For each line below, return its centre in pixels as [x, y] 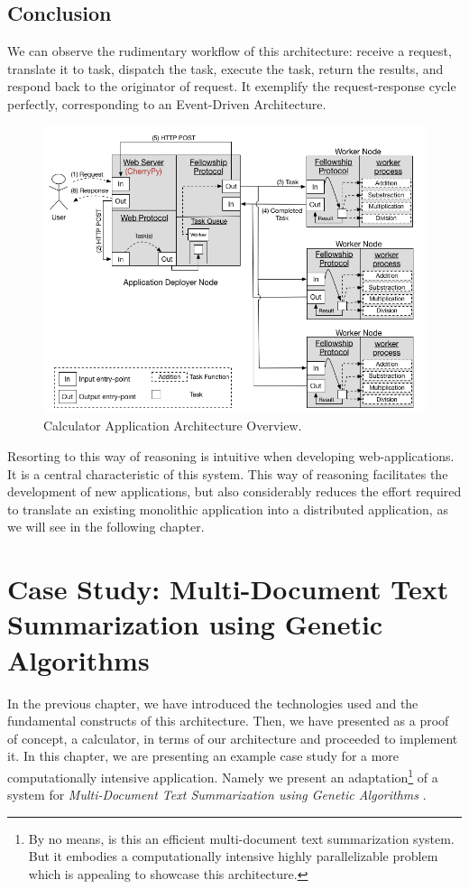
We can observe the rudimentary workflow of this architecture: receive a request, [230, 51]
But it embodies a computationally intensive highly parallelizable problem [233, 856]
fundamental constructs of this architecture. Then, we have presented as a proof [228, 721]
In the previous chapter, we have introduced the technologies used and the [213, 703]
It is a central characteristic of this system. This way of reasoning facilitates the [228, 473]
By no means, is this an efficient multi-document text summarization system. [241, 838]
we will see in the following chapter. [106, 527]
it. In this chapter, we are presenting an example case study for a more [203, 756]
